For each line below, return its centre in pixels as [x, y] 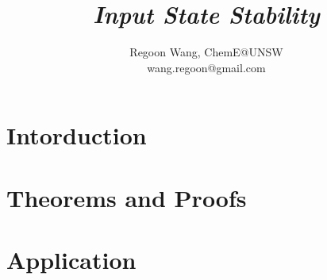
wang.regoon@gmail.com [206, 67]
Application [71, 260]
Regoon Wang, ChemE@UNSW [206, 52]
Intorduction [77, 135]
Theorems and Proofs [127, 197]
